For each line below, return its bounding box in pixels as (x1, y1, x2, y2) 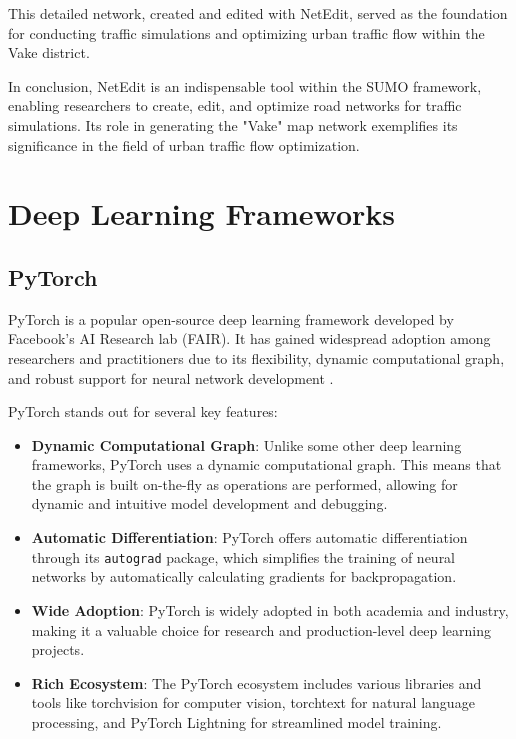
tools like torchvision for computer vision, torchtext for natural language (31, 692, 475, 713)
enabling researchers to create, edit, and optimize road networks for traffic (8, 95, 462, 116)
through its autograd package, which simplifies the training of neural (31, 546, 456, 567)
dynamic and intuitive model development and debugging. (31, 493, 388, 514)
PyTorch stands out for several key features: (8, 401, 278, 422)
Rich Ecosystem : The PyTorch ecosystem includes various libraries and (31, 672, 482, 693)
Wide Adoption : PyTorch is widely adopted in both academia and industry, (31, 599, 509, 620)
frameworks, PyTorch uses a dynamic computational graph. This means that (31, 454, 502, 475)
